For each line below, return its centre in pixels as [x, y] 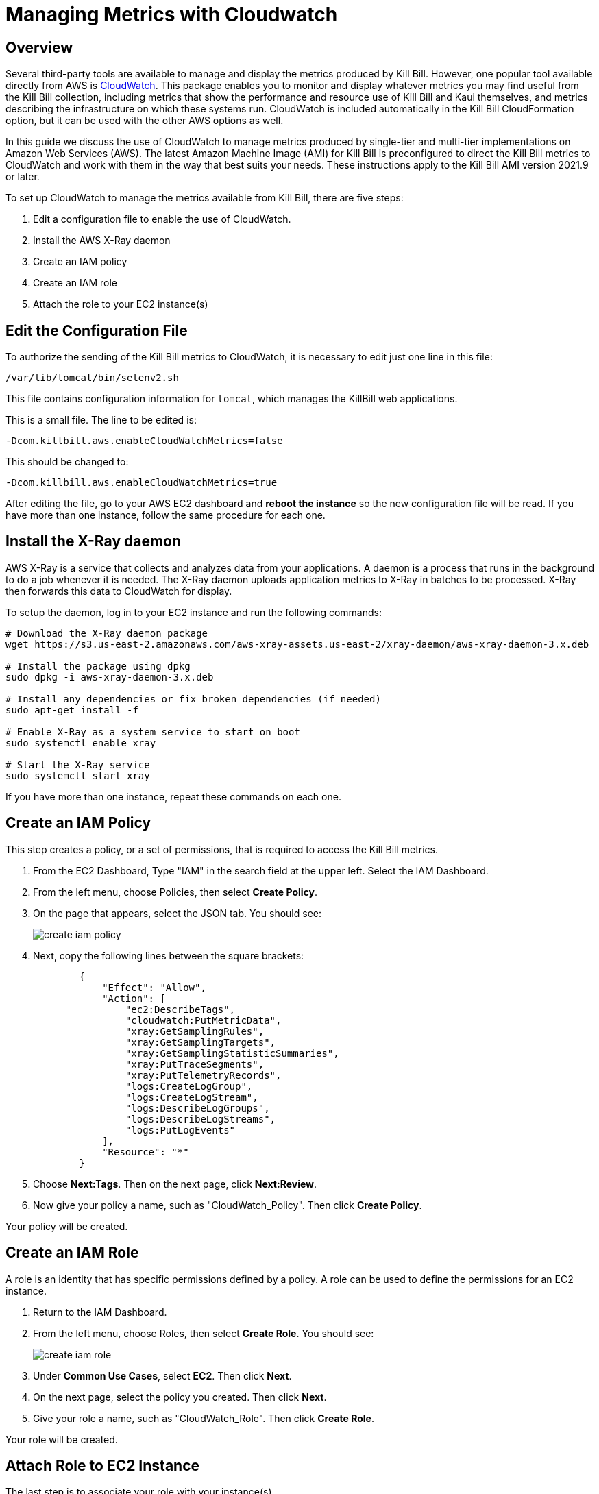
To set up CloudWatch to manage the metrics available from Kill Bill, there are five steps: [205, 198]
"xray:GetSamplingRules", [195, 1031]
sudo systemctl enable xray [81, 743]
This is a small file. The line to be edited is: [101, 420]
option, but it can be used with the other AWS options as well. [145, 121]
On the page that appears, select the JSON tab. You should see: [177, 913]
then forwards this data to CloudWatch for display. [119, 591]
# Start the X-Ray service [78, 764]
